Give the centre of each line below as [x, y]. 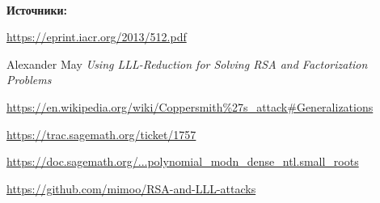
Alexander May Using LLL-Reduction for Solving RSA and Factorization [187, 63]
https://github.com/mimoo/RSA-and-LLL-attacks [131, 188]
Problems [29, 80]
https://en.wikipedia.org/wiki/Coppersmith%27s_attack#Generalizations [190, 106]
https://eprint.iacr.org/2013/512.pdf [97, 37]
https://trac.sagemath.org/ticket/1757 [101, 134]
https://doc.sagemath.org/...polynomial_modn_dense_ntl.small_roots [183, 161]
